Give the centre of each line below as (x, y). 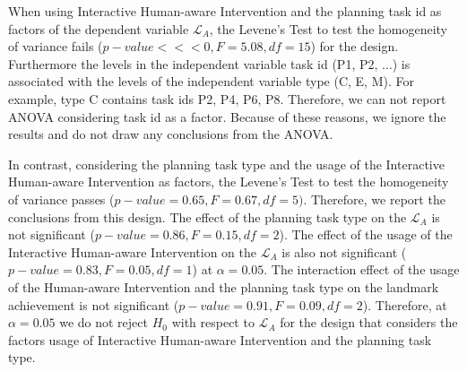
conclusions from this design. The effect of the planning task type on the (208, 216)
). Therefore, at (405, 304)
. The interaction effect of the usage (362, 269)
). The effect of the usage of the (366, 234)
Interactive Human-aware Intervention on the (132, 251)
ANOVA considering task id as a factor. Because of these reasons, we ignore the (227, 116)
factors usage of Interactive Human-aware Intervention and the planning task (220, 339)
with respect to (213, 322)
